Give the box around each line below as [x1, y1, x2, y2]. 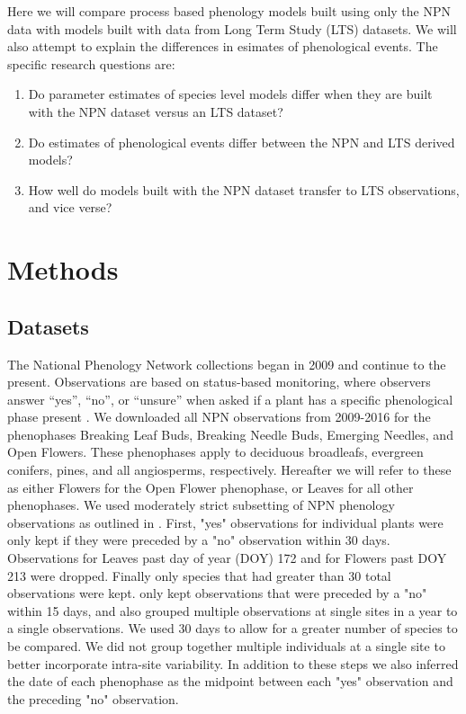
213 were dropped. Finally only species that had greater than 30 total [7, 566, 391, 585]
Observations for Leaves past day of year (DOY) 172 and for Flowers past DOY [7, 549, 447, 567]
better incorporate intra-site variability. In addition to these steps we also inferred [7, 654, 459, 673]
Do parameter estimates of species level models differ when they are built [28, 85, 433, 103]
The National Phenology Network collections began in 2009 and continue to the [7, 354, 446, 373]
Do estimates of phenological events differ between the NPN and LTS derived [28, 132, 455, 151]
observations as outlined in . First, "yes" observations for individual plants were [7, 513, 444, 531]
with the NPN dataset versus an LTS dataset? [28, 102, 283, 120]
